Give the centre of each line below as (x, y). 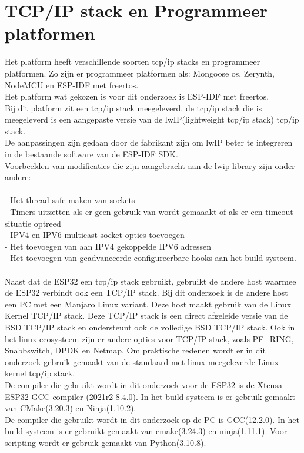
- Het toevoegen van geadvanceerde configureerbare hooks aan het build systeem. (151, 258)
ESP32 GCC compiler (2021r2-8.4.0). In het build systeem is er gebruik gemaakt (150, 396)
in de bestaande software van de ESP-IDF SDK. (91, 154)
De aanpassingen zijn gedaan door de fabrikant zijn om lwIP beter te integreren (149, 142)
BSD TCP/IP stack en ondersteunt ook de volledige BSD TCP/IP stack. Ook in (150, 327)
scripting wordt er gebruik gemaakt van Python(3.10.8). (106, 442)
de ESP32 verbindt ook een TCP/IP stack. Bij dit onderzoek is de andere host (146, 292)
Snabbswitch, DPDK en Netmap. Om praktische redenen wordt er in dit (135, 350)
